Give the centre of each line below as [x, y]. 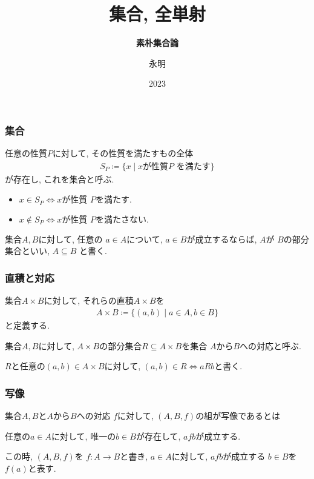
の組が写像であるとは [238, 415]
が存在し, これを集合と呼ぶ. [60, 179]
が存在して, [158, 436]
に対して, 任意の [70, 239]
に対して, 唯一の [84, 436]
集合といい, [27, 251]
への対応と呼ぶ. [270, 345]
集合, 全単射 [157, 14]
